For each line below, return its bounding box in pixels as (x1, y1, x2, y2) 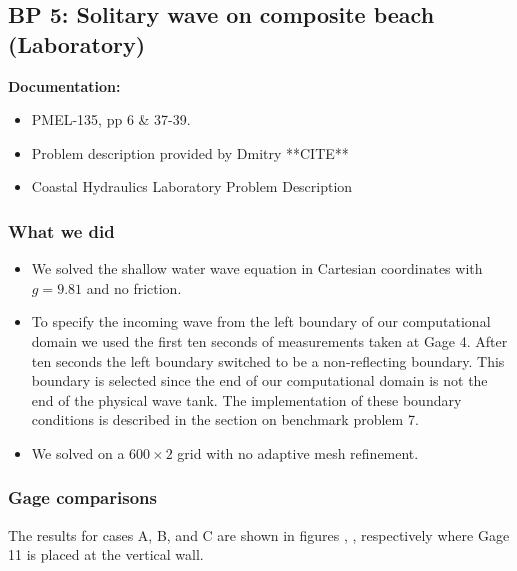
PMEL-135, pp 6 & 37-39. (31, 109, 191, 130)
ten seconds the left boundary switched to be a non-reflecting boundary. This (31, 350, 505, 371)
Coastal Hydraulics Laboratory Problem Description (31, 176, 353, 197)
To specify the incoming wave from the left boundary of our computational (31, 311, 491, 332)
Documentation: (8, 75, 121, 96)
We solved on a (31, 442, 125, 463)
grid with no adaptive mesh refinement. (177, 442, 419, 463)
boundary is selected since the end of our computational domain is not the (31, 370, 488, 391)
